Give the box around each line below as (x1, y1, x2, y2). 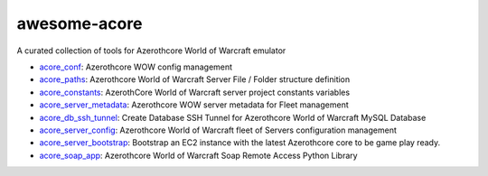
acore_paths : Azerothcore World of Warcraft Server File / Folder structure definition (39, 74, 351, 85)
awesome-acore (16, 14, 143, 33)
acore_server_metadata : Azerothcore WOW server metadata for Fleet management (39, 99, 350, 110)
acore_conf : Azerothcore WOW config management (39, 61, 233, 72)
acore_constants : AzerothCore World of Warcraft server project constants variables (39, 87, 351, 97)
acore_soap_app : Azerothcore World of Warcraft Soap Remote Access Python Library (39, 150, 358, 161)
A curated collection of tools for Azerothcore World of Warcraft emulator (16, 45, 286, 56)
